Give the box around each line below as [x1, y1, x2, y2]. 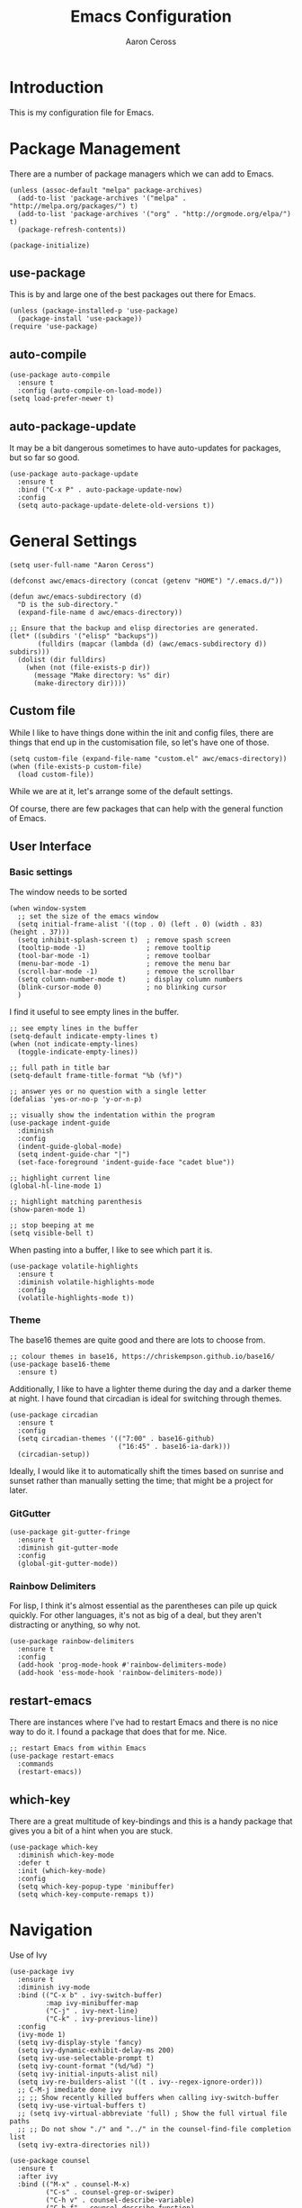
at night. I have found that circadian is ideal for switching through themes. [9, 1393, 282, 1404]
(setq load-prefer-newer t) [9, 394, 115, 403]
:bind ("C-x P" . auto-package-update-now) [17, 485, 182, 494]
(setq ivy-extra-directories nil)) [17, 2140, 151, 2149]
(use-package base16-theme [9, 1360, 111, 1369]
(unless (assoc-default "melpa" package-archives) [9, 186, 203, 195]
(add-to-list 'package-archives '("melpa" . [17, 194, 187, 203]
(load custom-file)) [17, 770, 94, 779]
